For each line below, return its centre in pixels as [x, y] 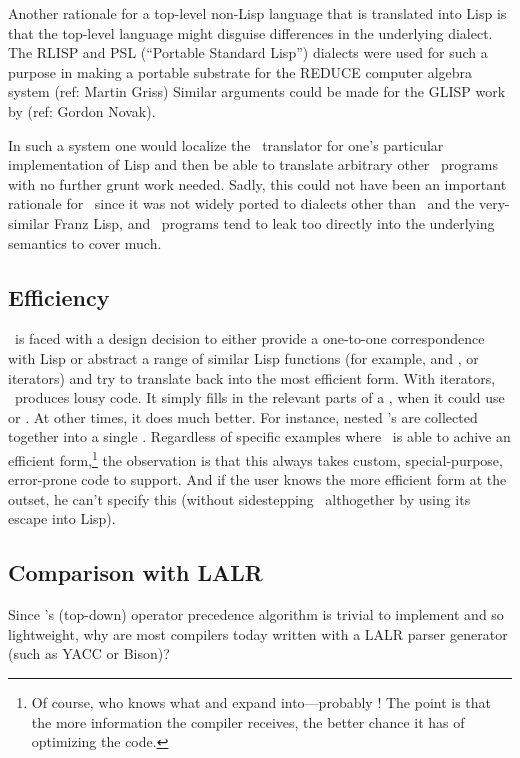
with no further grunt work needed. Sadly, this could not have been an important [257, 183]
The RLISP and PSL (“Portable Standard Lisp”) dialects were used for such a [248, 52]
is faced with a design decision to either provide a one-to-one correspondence [249, 338]
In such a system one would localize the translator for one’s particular [226, 144]
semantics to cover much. [85, 242]
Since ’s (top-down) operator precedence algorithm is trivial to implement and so [256, 614]
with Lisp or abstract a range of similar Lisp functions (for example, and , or [243, 357]
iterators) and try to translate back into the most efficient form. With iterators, [252, 377]
